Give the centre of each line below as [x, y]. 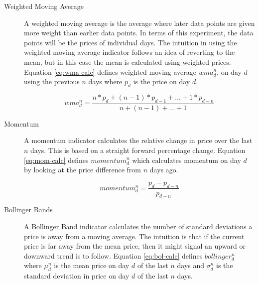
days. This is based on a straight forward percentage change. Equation [138, 150]
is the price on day [162, 81]
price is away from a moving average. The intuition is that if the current [134, 236]
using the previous [52, 81]
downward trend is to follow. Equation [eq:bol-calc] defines [113, 255]
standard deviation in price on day [77, 276]
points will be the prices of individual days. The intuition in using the [130, 42]
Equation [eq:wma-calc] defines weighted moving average [110, 71]
